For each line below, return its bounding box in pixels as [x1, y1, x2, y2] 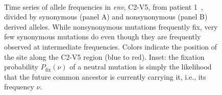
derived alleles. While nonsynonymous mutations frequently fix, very [4, 21, 218, 32]
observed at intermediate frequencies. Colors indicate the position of [4, 41, 217, 52]
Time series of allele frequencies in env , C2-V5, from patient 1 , [4, 1, 203, 12]
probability [4, 61, 38, 72]
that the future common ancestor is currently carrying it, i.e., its [4, 71, 206, 82]
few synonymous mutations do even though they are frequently [4, 31, 201, 42]
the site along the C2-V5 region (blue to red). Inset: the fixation [4, 51, 205, 62]
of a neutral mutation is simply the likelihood [69, 61, 212, 72]
